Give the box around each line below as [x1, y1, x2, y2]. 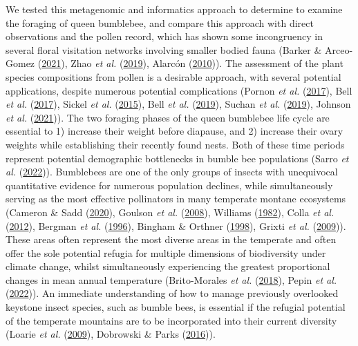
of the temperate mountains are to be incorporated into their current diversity [6, 313, 337, 327]
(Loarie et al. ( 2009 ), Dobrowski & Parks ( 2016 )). [6, 327, 216, 341]
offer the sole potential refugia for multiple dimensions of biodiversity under [6, 245, 326, 260]
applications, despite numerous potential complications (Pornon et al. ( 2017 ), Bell [6, 83, 352, 97]
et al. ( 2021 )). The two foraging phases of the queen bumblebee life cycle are [6, 110, 330, 124]
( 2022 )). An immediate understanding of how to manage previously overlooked [6, 286, 339, 300]
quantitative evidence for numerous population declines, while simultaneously [6, 177, 333, 192]
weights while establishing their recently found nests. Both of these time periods [6, 137, 345, 151]
